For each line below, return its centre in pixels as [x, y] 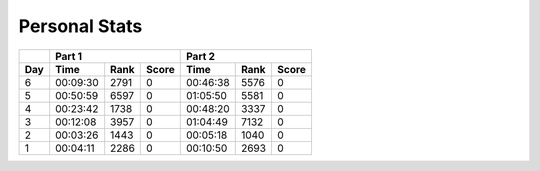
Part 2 [200, 56]
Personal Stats [80, 26]
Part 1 [69, 56]
